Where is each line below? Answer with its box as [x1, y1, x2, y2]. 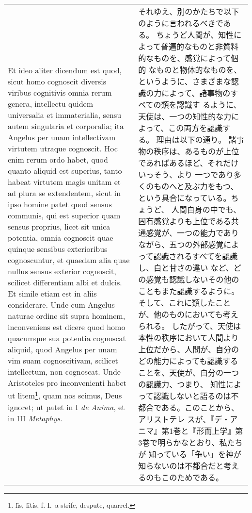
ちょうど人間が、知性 [156, 29, 234, 40]
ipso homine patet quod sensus [8, 199, 112, 210]
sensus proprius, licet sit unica [8, 221, 110, 232]
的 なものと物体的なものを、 [138, 64, 242, 75]
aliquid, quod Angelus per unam [8, 344, 117, 355]
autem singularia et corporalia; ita [8, 120, 124, 132]
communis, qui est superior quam [8, 210, 121, 221]
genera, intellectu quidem [8, 98, 94, 110]
